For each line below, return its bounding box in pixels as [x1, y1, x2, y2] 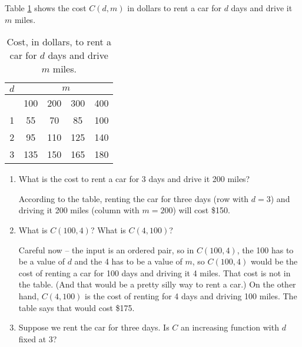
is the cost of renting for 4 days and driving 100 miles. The [85, 289, 297, 302]
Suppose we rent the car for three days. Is [18, 321, 170, 333]
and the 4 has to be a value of [74, 255, 182, 267]
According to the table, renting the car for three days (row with [18, 192, 249, 204]
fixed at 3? [18, 332, 57, 345]
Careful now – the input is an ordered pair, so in [18, 243, 194, 256]
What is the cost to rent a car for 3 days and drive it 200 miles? [18, 173, 250, 185]
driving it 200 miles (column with [18, 204, 140, 216]
